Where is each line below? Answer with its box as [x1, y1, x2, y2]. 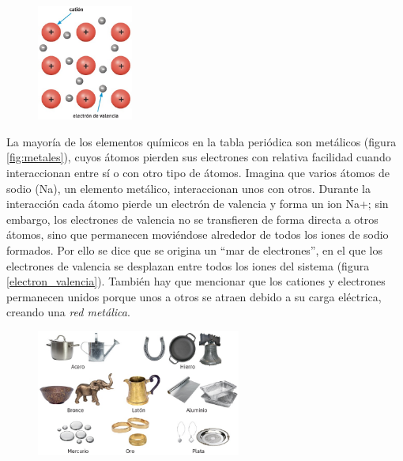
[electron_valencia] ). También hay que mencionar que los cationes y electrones [6, 273, 386, 289]
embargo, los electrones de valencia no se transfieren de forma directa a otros [6, 210, 379, 227]
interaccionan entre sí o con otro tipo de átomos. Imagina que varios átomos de [6, 164, 390, 181]
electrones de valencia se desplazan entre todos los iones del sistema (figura [6, 257, 370, 274]
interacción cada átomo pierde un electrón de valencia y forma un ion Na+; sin [6, 195, 389, 212]
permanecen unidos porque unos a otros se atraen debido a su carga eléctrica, [6, 288, 382, 304]
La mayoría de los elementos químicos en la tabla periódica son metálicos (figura [6, 133, 397, 149]
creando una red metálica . [6, 304, 130, 320]
